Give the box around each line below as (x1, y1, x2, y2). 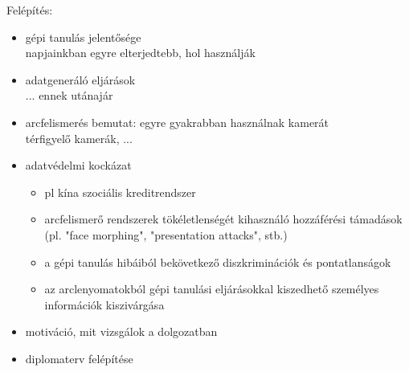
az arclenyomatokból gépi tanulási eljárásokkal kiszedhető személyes (44, 280, 379, 297)
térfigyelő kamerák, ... (25, 129, 133, 146)
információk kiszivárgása (44, 296, 165, 313)
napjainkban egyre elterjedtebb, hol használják (25, 44, 256, 61)
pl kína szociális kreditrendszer (44, 183, 196, 200)
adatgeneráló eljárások (25, 71, 136, 88)
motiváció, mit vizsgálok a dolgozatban (25, 323, 218, 340)
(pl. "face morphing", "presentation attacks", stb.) (44, 226, 288, 243)
